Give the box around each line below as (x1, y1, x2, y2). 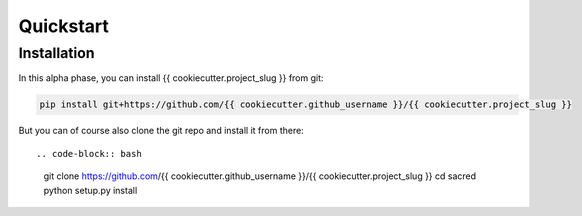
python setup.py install (43, 184, 138, 196)
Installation (18, 44, 95, 62)
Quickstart (18, 15, 110, 37)
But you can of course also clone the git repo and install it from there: (18, 125, 304, 137)
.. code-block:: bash (36, 148, 142, 159)
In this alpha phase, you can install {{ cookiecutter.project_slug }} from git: (18, 72, 324, 84)
